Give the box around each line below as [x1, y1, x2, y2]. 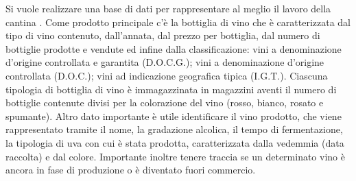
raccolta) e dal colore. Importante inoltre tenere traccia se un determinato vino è [5, 149, 345, 163]
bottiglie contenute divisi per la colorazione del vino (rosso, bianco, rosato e [5, 95, 324, 110]
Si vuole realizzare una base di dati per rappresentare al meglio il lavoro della [5, 1, 331, 15]
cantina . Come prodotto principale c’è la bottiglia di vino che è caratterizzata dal [5, 14, 351, 29]
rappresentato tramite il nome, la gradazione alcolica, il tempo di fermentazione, [5, 122, 343, 136]
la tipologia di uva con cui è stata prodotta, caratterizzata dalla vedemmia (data [5, 135, 344, 149]
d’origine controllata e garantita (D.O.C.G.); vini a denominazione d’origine [5, 55, 324, 69]
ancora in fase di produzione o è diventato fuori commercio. [5, 162, 256, 177]
